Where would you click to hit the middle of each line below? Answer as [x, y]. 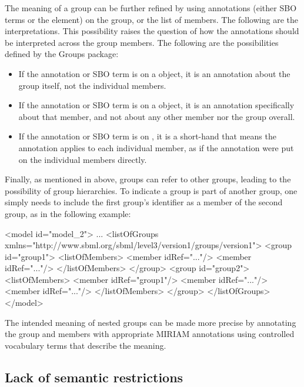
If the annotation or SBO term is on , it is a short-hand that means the [147, 136]
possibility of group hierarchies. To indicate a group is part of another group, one [151, 190]
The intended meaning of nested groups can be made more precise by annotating [151, 322]
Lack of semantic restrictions [94, 377]
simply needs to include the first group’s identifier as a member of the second [144, 202]
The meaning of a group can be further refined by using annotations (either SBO [151, 8]
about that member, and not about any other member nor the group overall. [157, 116]
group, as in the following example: [68, 213]
